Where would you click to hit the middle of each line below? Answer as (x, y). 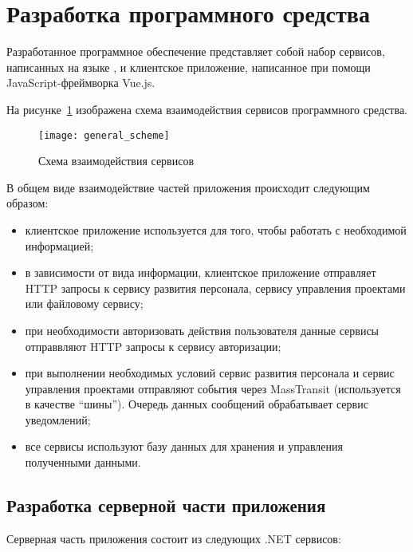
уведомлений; (58, 419)
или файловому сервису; (84, 304)
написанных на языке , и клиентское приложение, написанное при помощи (189, 67)
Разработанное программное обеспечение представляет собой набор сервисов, (196, 51)
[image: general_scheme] (104, 135)
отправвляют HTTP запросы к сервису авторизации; (153, 346)
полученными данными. (83, 462)
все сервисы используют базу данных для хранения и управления (184, 446)
